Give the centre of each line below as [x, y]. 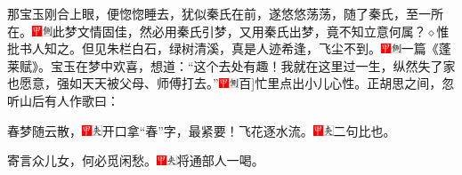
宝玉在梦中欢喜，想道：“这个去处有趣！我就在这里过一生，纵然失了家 [253, 65]
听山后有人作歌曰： [63, 100]
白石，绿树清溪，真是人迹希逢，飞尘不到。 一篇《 [285, 48]
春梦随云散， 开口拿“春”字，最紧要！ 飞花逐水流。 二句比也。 [202, 130]
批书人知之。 [45, 48]
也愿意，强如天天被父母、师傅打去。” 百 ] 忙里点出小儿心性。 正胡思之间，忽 [231, 83]
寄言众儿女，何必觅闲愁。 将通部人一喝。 [136, 160]
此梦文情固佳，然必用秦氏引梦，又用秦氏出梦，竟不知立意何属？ [239, 31]
